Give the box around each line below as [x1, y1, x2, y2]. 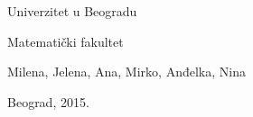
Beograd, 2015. [7, 92, 89, 111]
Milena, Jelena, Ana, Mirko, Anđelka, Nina [7, 62, 246, 81]
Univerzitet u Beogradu [7, 2, 137, 20]
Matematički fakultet [7, 31, 124, 50]
